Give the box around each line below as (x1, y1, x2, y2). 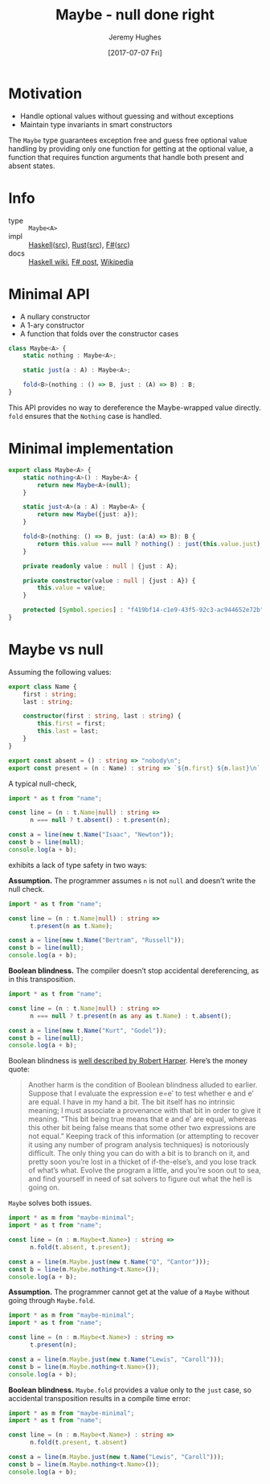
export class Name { (8, 682, 78, 691)
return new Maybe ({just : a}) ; (37, 511, 138, 519)
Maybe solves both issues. (8, 1198, 92, 1208)
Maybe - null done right (55, 6, 215, 24)
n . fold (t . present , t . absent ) (29, 1438, 128, 1447)
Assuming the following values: (8, 667, 112, 676)
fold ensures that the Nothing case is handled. (8, 411, 162, 421)
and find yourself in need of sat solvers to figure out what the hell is (27, 1174, 252, 1184)
